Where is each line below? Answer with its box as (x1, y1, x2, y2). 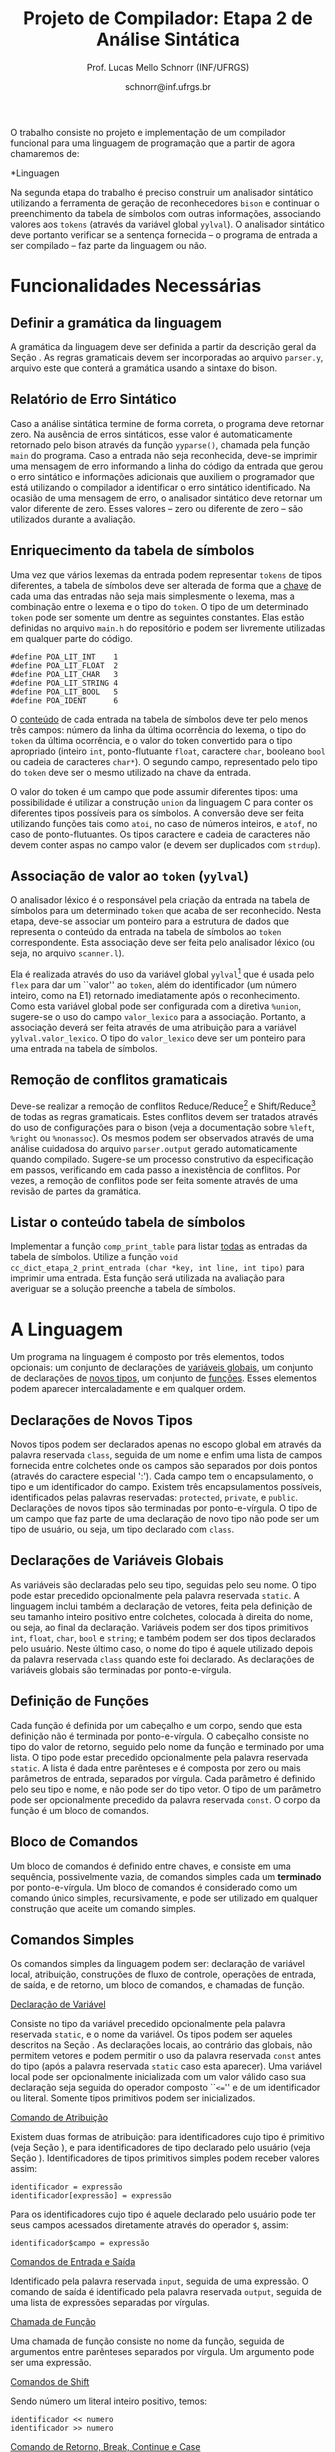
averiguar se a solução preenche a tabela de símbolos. (10, 1283, 236, 1295)
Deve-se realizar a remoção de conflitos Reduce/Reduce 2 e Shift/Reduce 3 (10, 1098, 317, 1112)
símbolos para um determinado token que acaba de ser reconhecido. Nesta (10, 905, 322, 917)
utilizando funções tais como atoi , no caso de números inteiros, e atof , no (10, 817, 318, 829)
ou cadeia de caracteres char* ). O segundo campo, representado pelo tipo (10, 755, 318, 767)
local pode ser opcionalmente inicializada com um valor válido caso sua (10, 2071, 307, 2083)
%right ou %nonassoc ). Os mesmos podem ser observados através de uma (10, 1132, 315, 1144)
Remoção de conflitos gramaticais (10, 1072, 228, 1089)
